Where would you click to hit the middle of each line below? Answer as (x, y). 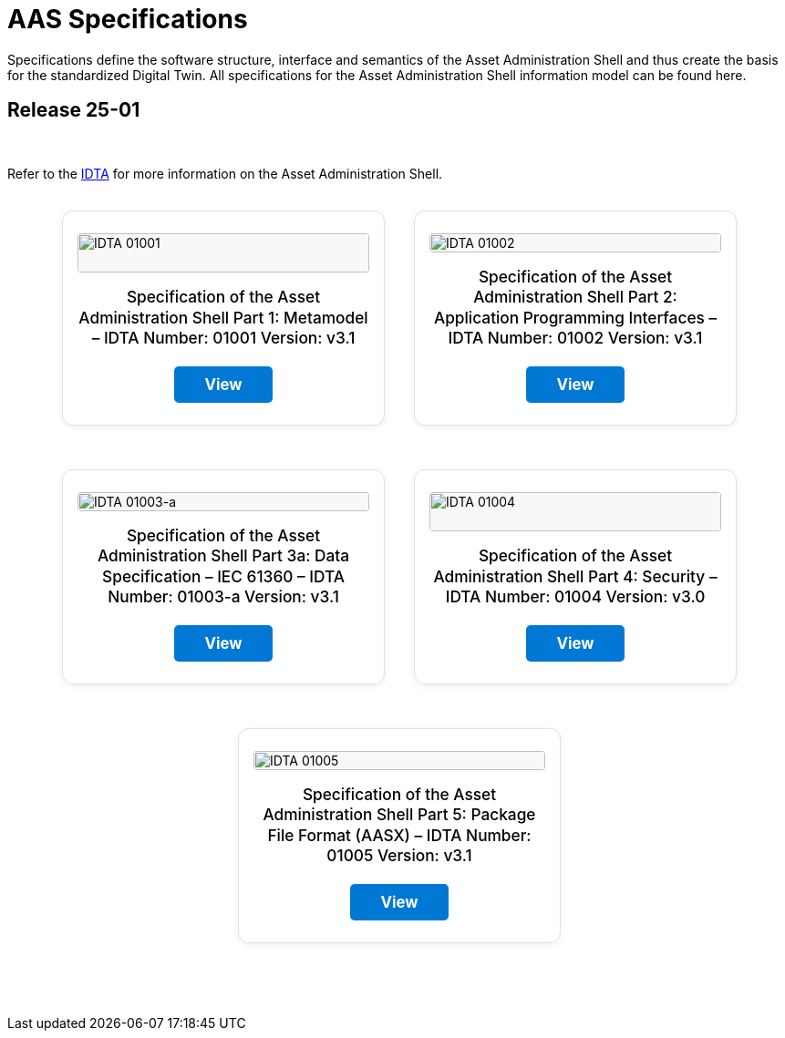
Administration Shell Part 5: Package (399, 815)
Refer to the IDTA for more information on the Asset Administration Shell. (225, 173)
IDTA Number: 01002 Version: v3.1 (575, 337)
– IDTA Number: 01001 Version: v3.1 (223, 337)
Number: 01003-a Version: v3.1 (223, 597)
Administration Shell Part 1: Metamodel (223, 317)
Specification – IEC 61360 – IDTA (223, 576)
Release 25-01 (74, 110)
